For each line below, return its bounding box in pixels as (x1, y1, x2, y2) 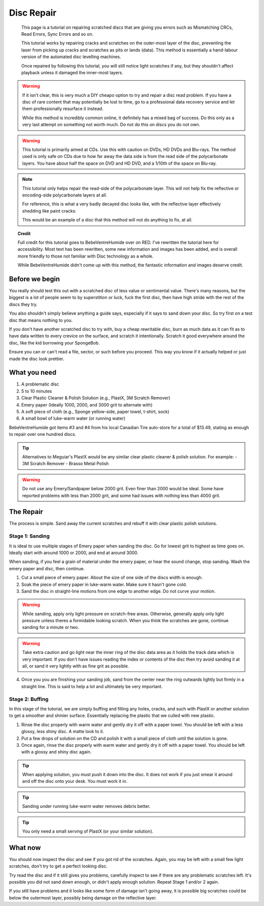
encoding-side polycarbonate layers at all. (22, 192, 108, 198)
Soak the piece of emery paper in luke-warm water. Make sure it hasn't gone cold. (21, 582, 187, 587)
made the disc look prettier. (9, 356, 65, 362)
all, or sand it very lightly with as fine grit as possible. (22, 663, 129, 669)
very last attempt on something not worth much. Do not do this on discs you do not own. (22, 122, 200, 128)
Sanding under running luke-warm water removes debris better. (22, 803, 151, 809)
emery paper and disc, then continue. (9, 565, 85, 571)
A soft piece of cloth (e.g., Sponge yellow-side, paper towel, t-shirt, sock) (21, 409, 170, 414)
